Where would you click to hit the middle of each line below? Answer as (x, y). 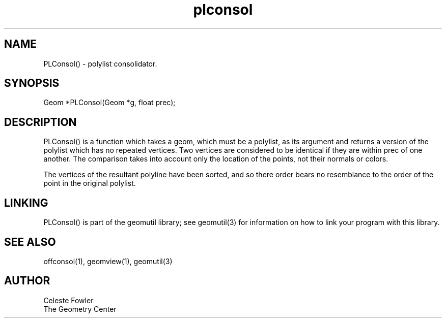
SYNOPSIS (32, 83)
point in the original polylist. (90, 183)
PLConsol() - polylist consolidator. (100, 63)
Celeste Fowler (68, 300)
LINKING (26, 203)
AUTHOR (27, 281)
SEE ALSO (30, 242)
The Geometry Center (80, 309)
